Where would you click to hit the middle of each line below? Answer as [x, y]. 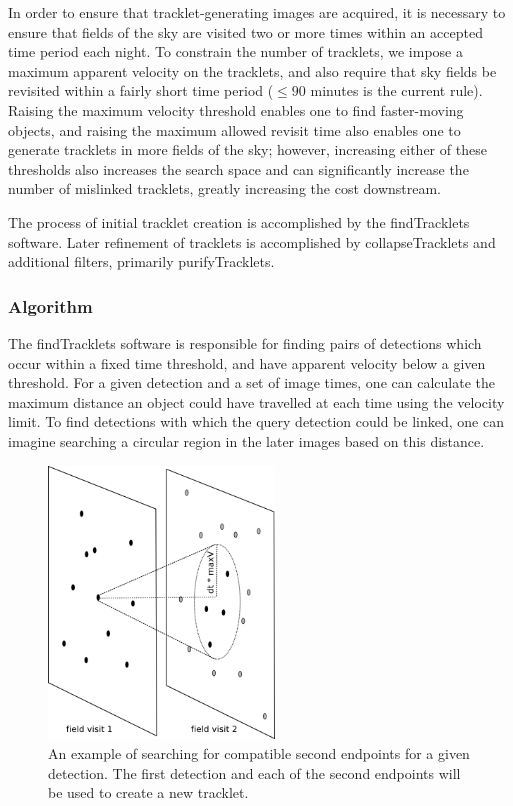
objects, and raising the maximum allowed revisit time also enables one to [234, 129]
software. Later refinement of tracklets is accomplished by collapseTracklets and [252, 241]
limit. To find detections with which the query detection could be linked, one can [256, 421]
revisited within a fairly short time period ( [141, 90]
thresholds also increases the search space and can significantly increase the [238, 168]
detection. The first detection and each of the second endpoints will [254, 772]
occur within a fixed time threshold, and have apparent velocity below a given [247, 362]
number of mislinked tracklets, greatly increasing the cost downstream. [225, 188]
